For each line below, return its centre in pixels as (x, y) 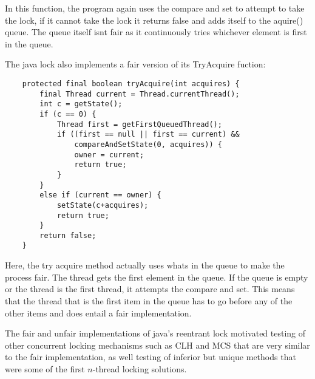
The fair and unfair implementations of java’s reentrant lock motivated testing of (155, 333)
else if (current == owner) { (100, 195)
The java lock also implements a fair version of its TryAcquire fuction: (135, 64)
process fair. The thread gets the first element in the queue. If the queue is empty (157, 277)
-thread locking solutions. (140, 368)
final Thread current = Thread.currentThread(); (140, 94)
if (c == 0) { (68, 114)
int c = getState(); (81, 104)
